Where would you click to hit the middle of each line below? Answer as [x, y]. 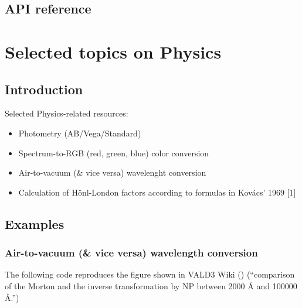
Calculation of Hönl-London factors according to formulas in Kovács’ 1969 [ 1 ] [157, 192]
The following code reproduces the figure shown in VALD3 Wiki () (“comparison [150, 274]
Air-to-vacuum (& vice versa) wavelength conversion [131, 253]
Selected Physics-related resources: [67, 113]
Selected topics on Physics [113, 51]
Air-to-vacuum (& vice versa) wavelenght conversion [112, 172]
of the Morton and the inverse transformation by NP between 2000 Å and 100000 [151, 285]
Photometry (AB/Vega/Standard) [80, 133]
